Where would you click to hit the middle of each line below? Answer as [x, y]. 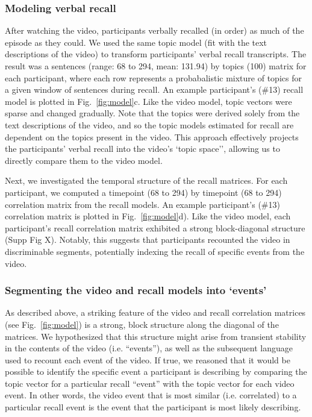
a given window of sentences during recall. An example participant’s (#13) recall [154, 89]
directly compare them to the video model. [84, 160]
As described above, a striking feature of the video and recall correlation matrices [155, 312]
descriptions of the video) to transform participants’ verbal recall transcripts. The [156, 54]
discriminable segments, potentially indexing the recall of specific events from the [155, 251]
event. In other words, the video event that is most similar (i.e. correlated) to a [151, 395]
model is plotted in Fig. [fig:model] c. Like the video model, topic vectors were [148, 101]
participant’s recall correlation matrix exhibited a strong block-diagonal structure [155, 227]
